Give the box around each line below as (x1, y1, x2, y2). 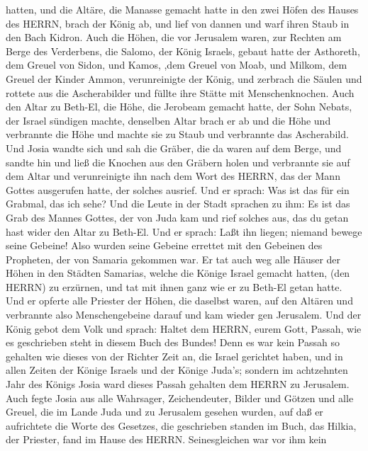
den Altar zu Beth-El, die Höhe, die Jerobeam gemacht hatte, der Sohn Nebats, (6, 99, 352, 114)
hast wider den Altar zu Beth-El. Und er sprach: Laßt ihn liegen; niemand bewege (6, 224, 362, 239)
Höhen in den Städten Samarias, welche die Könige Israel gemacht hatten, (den (6, 266, 350, 280)
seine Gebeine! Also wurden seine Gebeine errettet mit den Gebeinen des (6, 238, 323, 253)
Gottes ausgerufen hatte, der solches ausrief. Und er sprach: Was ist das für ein (6, 182, 350, 197)
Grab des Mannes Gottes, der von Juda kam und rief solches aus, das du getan (6, 210, 349, 224)
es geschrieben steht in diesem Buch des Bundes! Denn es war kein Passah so (6, 335, 340, 350)
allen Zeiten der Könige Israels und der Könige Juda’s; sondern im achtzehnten (6, 362, 348, 377)
